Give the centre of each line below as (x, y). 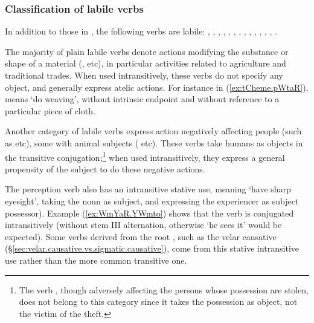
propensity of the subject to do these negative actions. (105, 168)
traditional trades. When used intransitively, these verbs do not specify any (144, 75)
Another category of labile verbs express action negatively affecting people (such (153, 131)
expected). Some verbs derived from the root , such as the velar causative (141, 236)
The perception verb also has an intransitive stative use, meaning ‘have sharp (148, 189)
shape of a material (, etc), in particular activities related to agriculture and (146, 63)
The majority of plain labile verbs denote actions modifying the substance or (147, 51)
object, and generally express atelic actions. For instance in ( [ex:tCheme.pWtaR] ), (157, 87)
